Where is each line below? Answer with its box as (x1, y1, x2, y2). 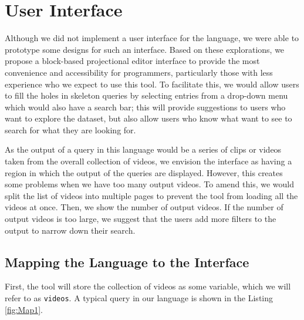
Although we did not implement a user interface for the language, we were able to (5, 32, 299, 44)
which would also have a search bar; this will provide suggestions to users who (5, 100, 286, 113)
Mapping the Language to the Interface (5, 252, 249, 271)
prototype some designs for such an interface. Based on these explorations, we (5, 43, 285, 55)
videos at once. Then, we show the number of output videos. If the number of (5, 201, 283, 213)
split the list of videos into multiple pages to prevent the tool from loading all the (5, 189, 298, 201)
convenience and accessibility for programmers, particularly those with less (5, 66, 273, 78)
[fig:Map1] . (5, 303, 43, 315)
